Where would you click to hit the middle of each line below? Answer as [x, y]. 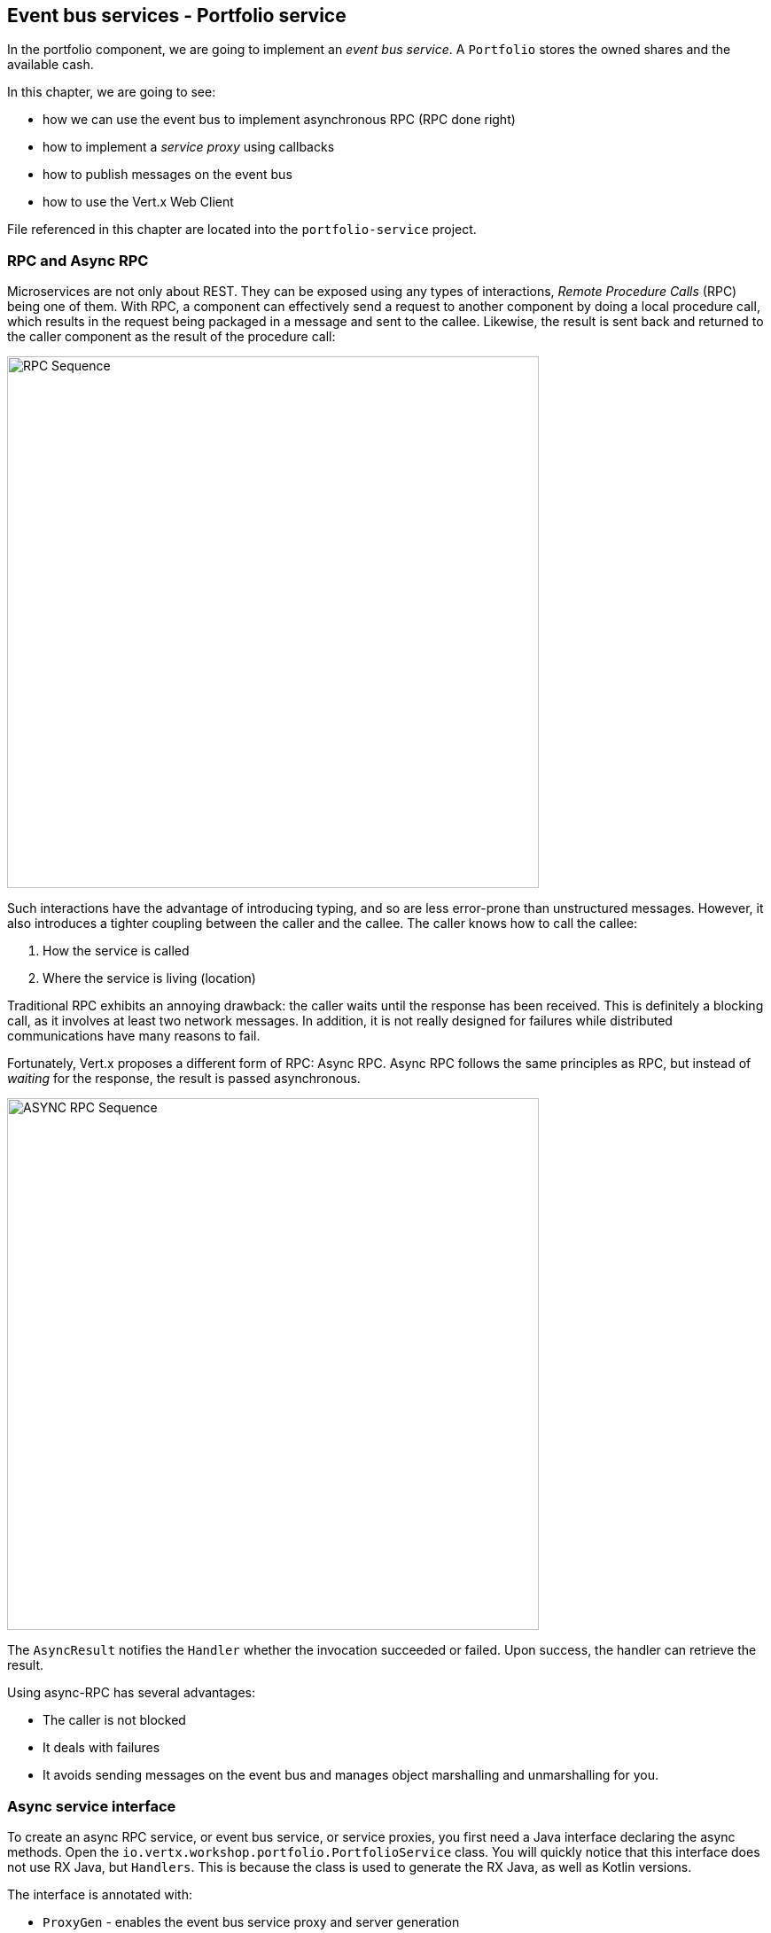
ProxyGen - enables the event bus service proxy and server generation [251, 1921]
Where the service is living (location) [149, 978]
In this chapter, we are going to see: [112, 92]
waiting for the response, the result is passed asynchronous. [184, 1079]
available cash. [51, 65]
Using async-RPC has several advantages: [132, 1693]
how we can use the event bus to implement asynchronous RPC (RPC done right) [279, 120]
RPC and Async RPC [78, 260]
